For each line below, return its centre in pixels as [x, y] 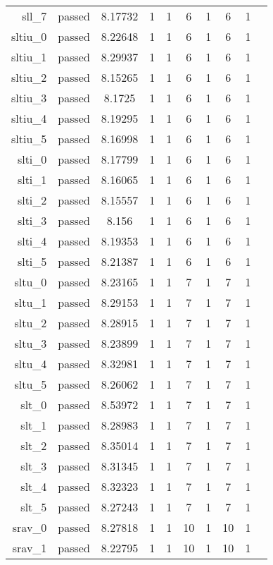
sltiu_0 [29, 36]
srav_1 [30, 548]
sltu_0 [31, 282]
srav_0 [30, 527]
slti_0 [32, 159]
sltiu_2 [29, 77]
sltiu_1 [29, 57]
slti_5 [32, 261]
